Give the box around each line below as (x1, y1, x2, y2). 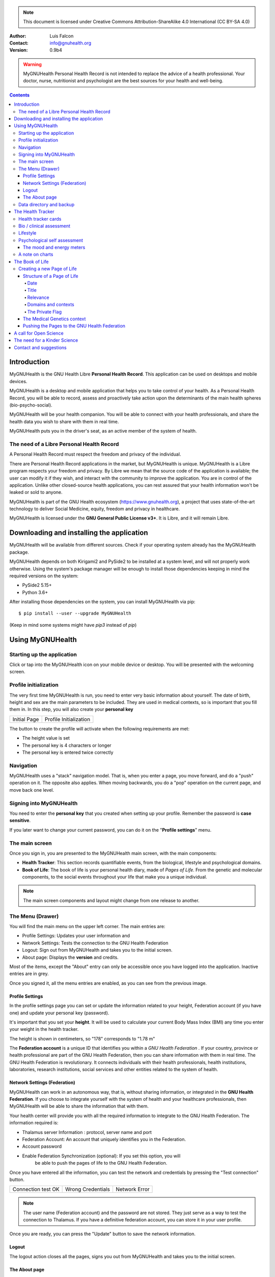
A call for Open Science (14, 330, 64, 336)
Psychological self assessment (18, 237, 84, 243)
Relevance (27, 294, 49, 300)
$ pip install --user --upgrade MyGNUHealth (18, 610, 132, 617)
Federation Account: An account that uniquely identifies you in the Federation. (22, 1136, 186, 1142)
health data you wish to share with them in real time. (9, 418, 119, 424)
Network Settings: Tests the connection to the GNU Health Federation (22, 940, 169, 946)
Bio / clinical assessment (18, 223, 71, 229)
